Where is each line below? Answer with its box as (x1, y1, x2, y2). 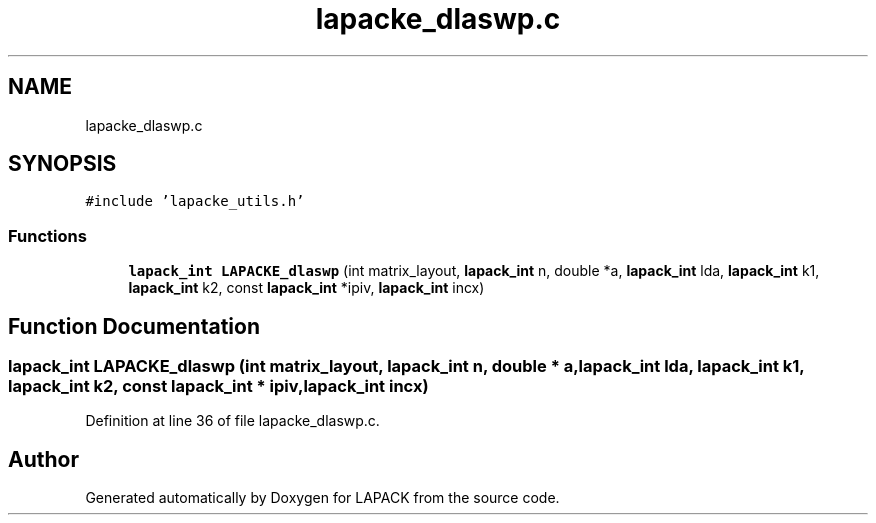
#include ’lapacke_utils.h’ (85, 193, 305, 210)
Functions (8, 225, 87, 246)
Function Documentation (8, 313, 260, 339)
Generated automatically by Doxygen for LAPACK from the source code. (85, 489, 560, 507)
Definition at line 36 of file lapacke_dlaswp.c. (85, 412, 380, 430)
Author (8, 446, 79, 472)
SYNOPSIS (8, 151, 117, 177)
